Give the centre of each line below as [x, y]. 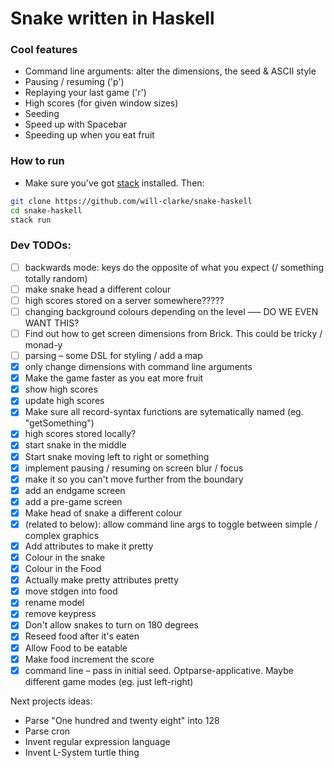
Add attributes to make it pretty [89, 546]
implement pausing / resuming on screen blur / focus [134, 468]
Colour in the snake [65, 558]
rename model [54, 603]
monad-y [43, 345]
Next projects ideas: [51, 701]
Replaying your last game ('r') [85, 93]
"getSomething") [59, 423]
